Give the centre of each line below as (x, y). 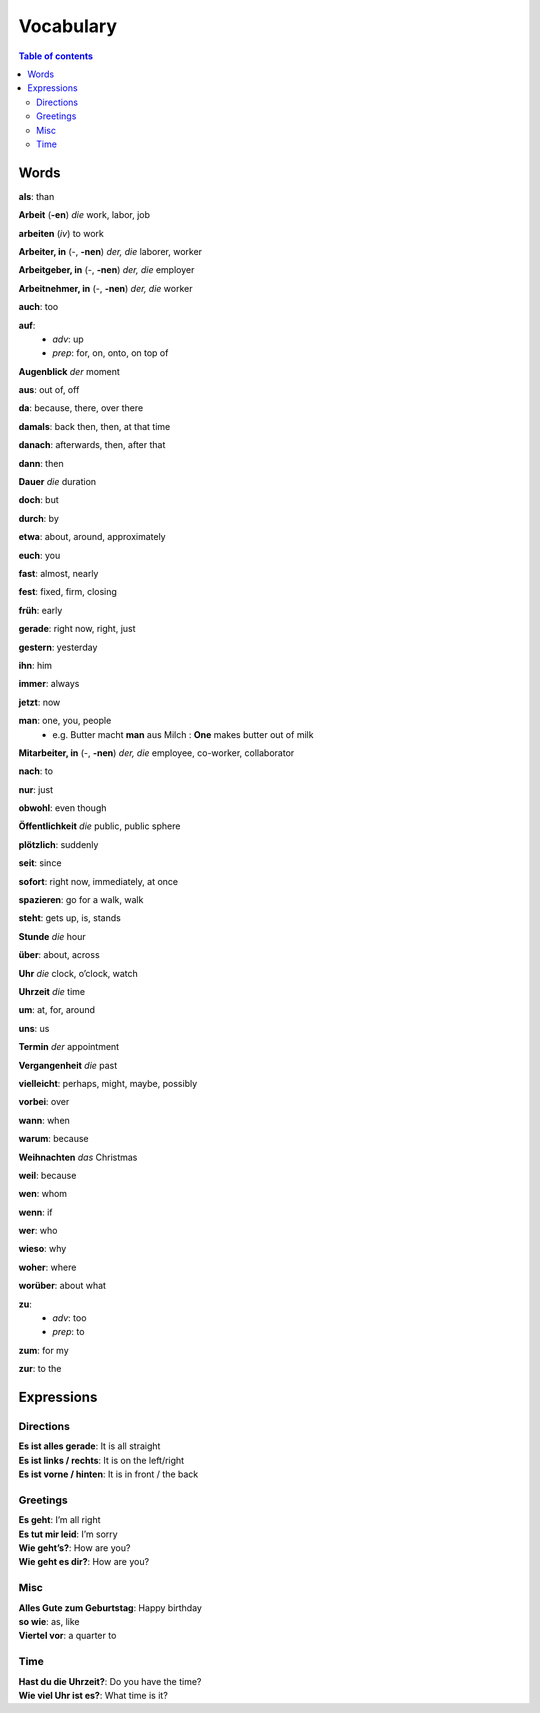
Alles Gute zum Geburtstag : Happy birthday (110, 1607)
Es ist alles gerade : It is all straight (89, 1446)
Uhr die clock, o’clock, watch (78, 973)
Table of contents (56, 56)
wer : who (38, 1231)
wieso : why (42, 1249)
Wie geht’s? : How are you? (74, 1548)
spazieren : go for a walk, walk (81, 900)
